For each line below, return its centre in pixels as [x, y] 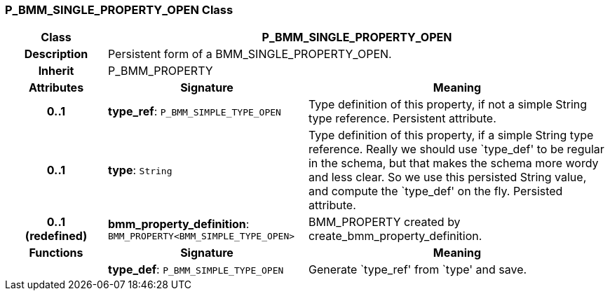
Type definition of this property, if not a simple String [448, 105]
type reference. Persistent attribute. [402, 119]
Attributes [56, 88]
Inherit [56, 71]
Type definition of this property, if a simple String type [451, 135]
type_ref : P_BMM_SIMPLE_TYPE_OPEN [194, 112]
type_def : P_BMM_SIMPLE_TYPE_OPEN [196, 270]
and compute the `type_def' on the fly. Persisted [435, 191]
